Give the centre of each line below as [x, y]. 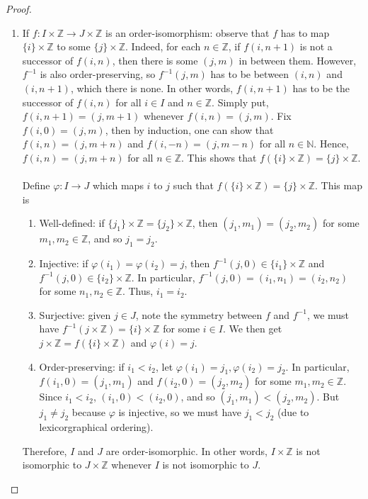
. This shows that [219, 157]
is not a [316, 46]
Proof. [19, 9]
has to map [305, 32]
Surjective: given [75, 314]
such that [193, 185]
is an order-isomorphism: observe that [188, 32]
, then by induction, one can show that [189, 129]
